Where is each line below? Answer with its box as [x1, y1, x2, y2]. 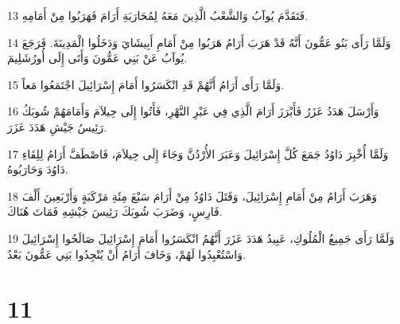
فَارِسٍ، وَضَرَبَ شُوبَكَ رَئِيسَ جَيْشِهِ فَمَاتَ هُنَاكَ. [7, 203, 223, 220]
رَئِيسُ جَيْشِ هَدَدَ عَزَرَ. [7, 118, 107, 135]
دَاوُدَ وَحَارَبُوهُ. [7, 161, 68, 178]
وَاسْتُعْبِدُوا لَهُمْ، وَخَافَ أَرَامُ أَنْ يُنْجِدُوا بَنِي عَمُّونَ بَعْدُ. [7, 245, 246, 262]
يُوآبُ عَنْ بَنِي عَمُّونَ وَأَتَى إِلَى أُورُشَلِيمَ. [7, 49, 188, 66]
